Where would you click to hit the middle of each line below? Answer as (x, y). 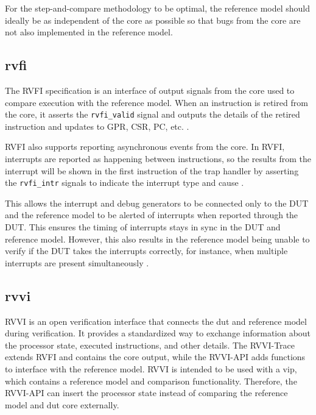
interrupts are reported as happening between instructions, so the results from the (158, 159)
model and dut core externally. (62, 404)
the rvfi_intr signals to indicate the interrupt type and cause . (125, 183)
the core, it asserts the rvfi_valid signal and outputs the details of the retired (153, 114)
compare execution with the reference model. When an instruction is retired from (156, 102)
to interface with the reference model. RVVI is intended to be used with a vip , (151, 369)
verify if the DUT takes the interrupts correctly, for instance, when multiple (146, 251)
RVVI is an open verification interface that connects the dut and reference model (156, 321)
